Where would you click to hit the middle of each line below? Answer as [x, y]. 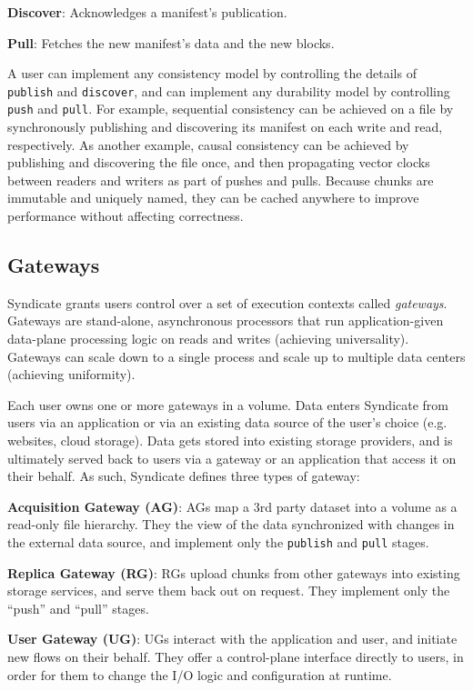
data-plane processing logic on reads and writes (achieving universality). [208, 339]
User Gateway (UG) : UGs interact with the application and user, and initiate [232, 639]
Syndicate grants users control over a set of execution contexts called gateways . [227, 302]
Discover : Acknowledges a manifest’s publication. [147, 12]
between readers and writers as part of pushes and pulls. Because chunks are [221, 180]
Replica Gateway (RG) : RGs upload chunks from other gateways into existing [234, 572]
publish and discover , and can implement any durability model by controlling [229, 90]
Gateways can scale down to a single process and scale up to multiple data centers [236, 356]
